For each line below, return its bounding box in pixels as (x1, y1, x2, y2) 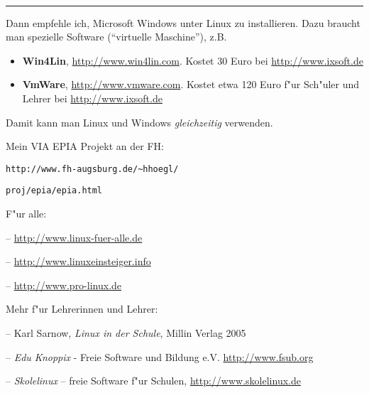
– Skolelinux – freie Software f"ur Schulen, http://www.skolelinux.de (6, 373, 301, 388)
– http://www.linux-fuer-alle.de (6, 230, 143, 244)
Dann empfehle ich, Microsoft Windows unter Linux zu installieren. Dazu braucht (6, 15, 360, 30)
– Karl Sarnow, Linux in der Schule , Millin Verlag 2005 (6, 325, 246, 340)
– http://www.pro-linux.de (6, 277, 122, 292)
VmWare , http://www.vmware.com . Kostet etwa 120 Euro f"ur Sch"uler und (22, 77, 360, 92)
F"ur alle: (6, 206, 47, 221)
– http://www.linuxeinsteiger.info (6, 254, 151, 269)
